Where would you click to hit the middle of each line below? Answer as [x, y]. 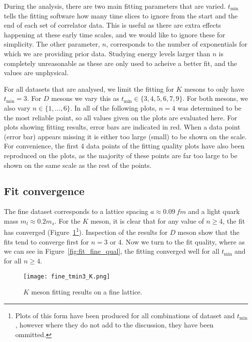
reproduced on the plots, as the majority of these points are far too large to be [121, 155]
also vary [17, 107]
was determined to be [210, 107]
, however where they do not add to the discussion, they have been [114, 325]
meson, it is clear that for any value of [147, 220]
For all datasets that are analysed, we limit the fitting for [89, 89]
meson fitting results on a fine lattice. [87, 292]
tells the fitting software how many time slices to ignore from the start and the [121, 15]
